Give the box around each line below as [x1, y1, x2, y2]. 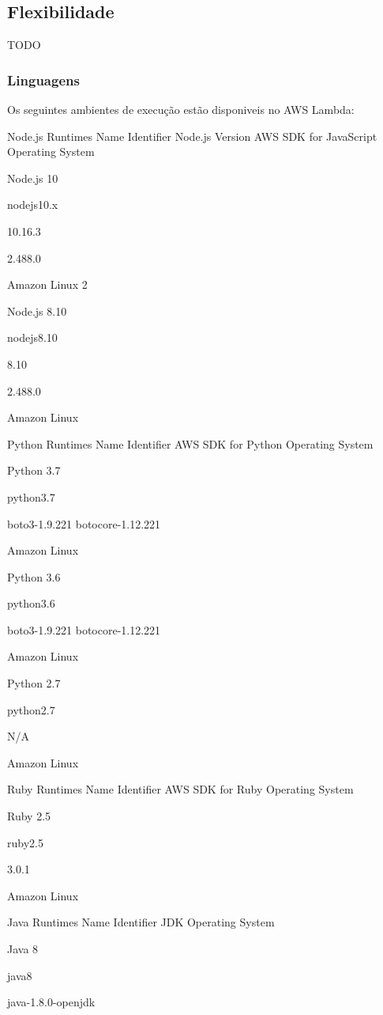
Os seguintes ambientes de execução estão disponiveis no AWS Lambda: [7, 101, 355, 118]
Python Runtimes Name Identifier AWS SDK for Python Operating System [7, 435, 374, 452]
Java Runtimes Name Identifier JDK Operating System [7, 914, 275, 930]
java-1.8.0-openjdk [7, 994, 96, 1010]
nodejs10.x [7, 196, 58, 213]
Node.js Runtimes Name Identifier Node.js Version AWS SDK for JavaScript [7, 127, 377, 144]
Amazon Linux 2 [7, 276, 88, 293]
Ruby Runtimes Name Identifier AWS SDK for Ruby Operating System [7, 781, 354, 797]
